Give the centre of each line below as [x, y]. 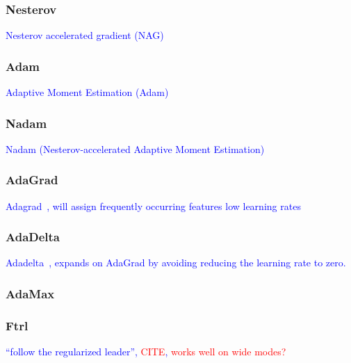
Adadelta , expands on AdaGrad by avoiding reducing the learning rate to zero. [176, 263]
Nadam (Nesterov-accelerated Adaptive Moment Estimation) [135, 148]
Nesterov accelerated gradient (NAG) [85, 35]
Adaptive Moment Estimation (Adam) [87, 92]
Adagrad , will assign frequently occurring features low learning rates [153, 205]
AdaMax [30, 293]
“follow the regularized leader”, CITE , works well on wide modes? [146, 352]
